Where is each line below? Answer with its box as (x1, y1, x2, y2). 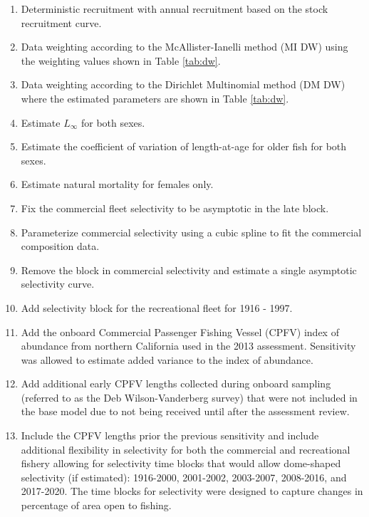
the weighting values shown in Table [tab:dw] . (21, 53, 221, 68)
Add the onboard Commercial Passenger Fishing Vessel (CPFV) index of (21, 324, 339, 339)
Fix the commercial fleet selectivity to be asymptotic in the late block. (21, 200, 329, 215)
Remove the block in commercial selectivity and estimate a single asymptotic (21, 262, 357, 277)
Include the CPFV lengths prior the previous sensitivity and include (21, 428, 319, 443)
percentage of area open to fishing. (21, 498, 172, 513)
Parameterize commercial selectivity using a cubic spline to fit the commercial (21, 224, 362, 239)
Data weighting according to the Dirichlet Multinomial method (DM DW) (21, 77, 345, 92)
